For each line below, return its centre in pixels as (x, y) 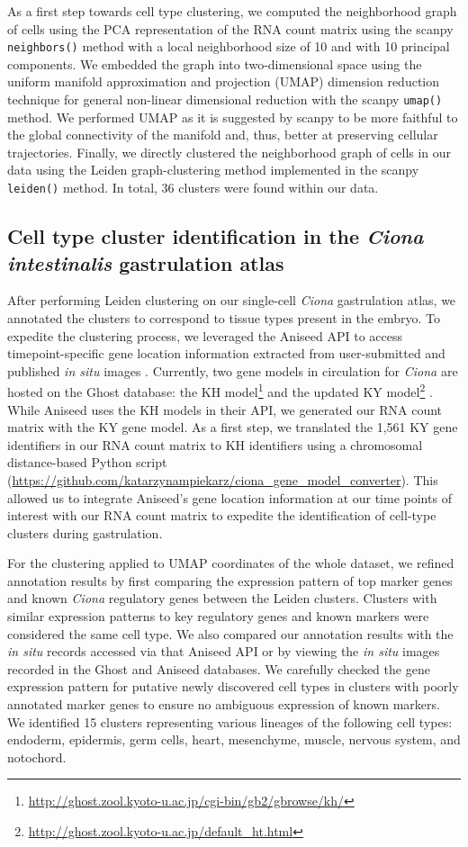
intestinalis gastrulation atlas (146, 262)
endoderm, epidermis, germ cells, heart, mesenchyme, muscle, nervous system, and (234, 739)
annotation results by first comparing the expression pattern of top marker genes (230, 580)
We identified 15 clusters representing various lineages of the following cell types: (230, 721)
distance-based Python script (87, 462)
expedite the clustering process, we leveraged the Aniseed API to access (205, 335)
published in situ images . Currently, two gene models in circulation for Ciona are (233, 370)
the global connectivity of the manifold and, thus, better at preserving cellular (223, 135)
